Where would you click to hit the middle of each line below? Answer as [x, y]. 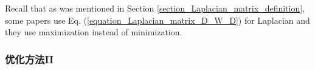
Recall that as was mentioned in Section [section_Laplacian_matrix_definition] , [155, 8]
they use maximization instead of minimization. [94, 32]
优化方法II [29, 59]
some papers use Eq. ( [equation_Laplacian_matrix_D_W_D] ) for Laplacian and [157, 20]
